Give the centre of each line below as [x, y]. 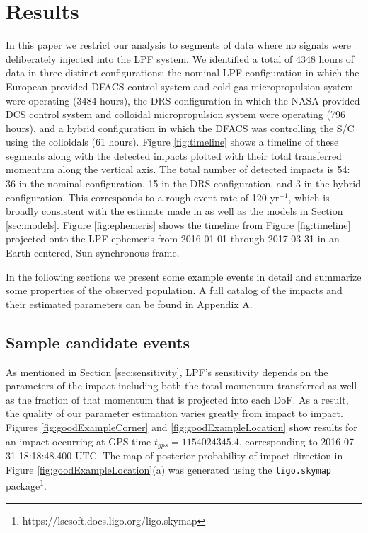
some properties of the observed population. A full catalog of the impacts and [174, 290]
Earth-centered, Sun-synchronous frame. [93, 253]
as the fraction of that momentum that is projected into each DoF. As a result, [177, 399]
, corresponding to [278, 441]
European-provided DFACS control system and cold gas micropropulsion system [180, 86]
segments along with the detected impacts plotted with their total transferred [174, 155]
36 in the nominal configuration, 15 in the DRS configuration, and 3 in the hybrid [183, 183]
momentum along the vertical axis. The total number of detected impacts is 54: [178, 169]
